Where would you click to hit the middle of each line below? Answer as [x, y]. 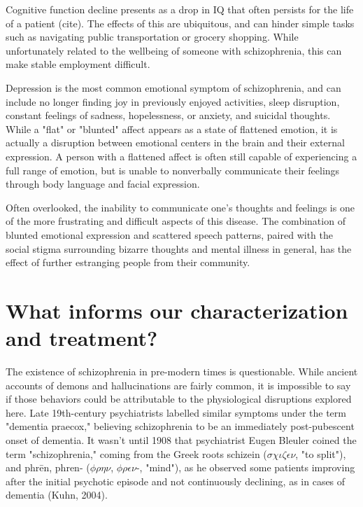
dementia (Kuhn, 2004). [57, 495]
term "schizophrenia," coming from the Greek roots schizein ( [136, 453]
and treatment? [82, 338]
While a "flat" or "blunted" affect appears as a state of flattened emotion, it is [172, 129]
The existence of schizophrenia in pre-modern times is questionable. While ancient [182, 371]
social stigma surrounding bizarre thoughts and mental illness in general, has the [179, 248]
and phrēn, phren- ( [48, 467]
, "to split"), [321, 453]
